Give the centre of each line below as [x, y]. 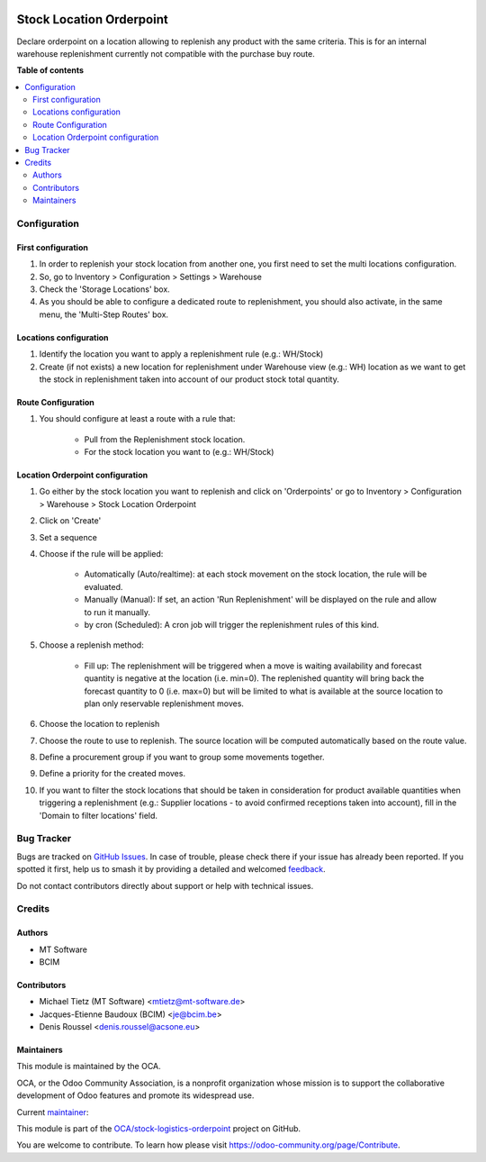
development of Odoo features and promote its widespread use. [135, 1095]
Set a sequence [68, 537]
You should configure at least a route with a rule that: [137, 419]
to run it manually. [117, 612]
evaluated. [103, 586]
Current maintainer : [53, 1112]
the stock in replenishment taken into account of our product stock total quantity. [189, 379]
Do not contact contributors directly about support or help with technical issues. [165, 885]
